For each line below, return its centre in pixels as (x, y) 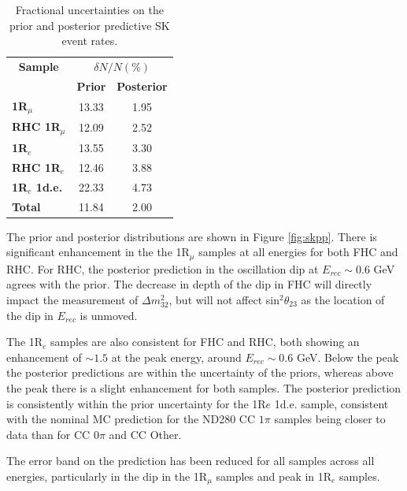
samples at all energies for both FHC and (298, 252)
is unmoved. (109, 315)
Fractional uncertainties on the (89, 9)
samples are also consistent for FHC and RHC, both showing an (205, 342)
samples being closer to (330, 419)
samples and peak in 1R (274, 476)
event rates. (90, 41)
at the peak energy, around (176, 357)
